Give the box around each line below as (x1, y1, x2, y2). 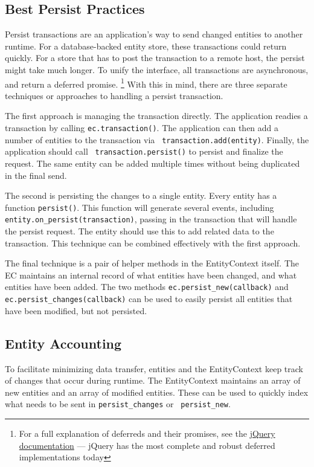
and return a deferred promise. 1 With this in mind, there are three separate (5, 76, 287, 90)
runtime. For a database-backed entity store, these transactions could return (5, 39, 287, 52)
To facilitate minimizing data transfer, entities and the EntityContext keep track (5, 362, 303, 375)
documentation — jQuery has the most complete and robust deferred (19, 439, 275, 451)
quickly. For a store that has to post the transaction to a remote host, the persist (5, 51, 305, 64)
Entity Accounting (5, 333, 122, 352)
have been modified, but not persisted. (5, 304, 147, 317)
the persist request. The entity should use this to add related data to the (5, 225, 274, 237)
